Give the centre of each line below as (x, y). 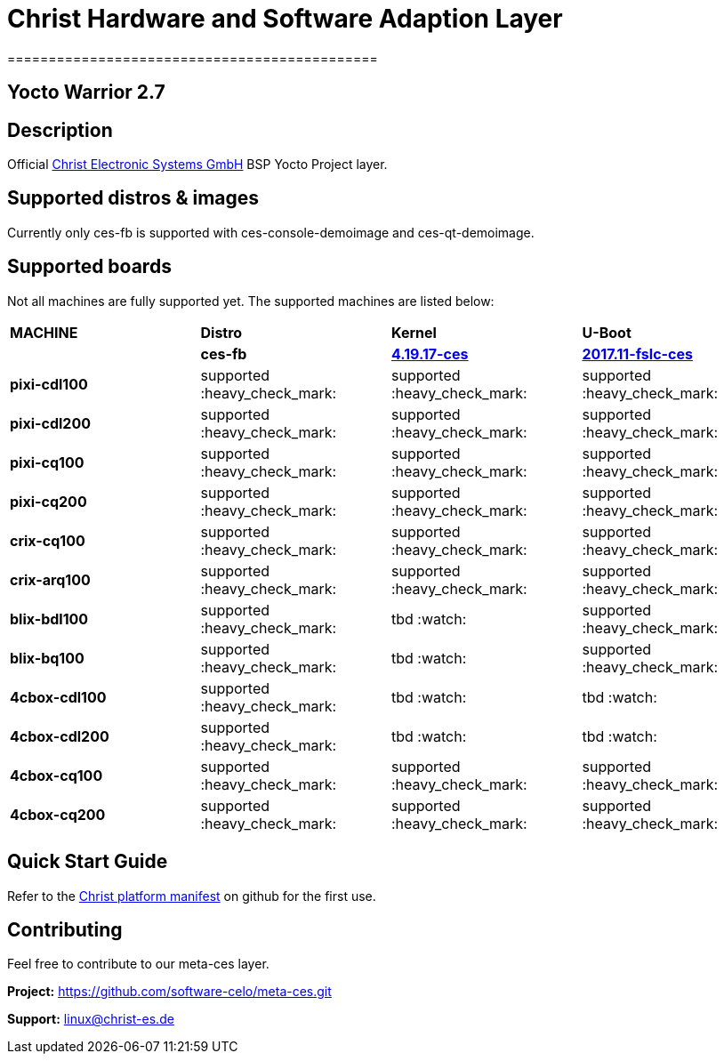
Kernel (414, 332)
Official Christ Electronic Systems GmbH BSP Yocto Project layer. (197, 165)
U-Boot (607, 332)
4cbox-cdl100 (58, 697)
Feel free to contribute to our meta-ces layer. (138, 964)
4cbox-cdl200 (60, 736)
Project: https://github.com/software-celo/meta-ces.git (169, 992)
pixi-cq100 (47, 462)
